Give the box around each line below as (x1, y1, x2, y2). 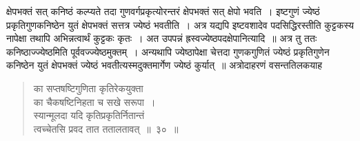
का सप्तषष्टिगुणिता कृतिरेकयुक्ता (33, 80, 143, 95)
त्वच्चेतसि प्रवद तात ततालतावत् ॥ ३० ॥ (33, 121, 179, 135)
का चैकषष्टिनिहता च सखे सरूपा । (33, 94, 156, 109)
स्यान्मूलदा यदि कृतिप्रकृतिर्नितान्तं (33, 108, 145, 122)
